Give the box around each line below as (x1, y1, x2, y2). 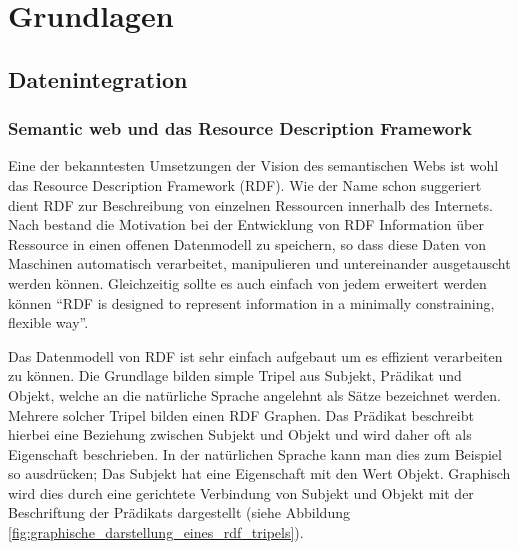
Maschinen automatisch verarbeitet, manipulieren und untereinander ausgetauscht (8, 253, 511, 274)
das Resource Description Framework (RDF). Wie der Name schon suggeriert (8, 174, 482, 195)
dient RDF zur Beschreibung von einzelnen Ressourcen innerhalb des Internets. (8, 194, 493, 215)
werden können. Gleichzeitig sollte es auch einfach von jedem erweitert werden (8, 272, 487, 293)
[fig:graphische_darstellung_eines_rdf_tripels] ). (8, 522, 304, 543)
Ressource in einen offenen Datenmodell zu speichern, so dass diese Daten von (8, 233, 486, 254)
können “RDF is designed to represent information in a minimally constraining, (8, 292, 495, 313)
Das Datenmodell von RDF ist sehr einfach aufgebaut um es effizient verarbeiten (8, 345, 503, 366)
